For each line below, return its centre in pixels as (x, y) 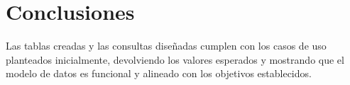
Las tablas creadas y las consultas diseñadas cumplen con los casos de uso (166, 46)
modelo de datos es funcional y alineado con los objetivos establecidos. (159, 73)
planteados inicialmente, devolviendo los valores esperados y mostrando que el (175, 59)
